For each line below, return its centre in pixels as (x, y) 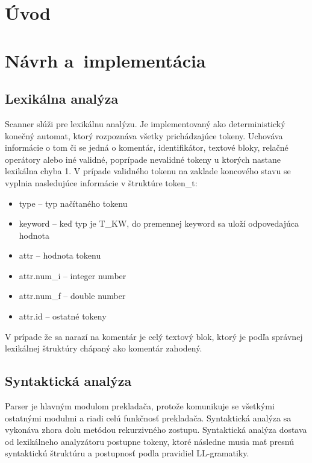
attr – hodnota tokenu (60, 255)
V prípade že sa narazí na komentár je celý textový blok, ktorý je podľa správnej (154, 336)
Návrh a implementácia (105, 60)
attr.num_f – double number (72, 296)
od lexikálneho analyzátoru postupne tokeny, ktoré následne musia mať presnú (149, 441)
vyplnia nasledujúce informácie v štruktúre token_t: (101, 182)
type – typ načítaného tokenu (73, 203)
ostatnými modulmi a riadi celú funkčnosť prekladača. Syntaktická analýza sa (148, 417)
